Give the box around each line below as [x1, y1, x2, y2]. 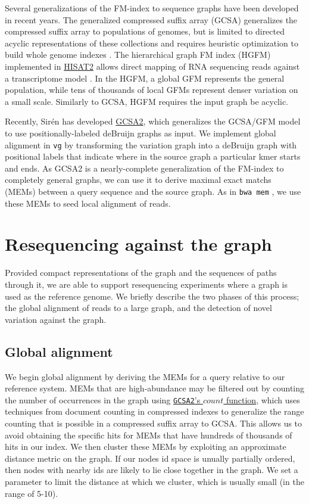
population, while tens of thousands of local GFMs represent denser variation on [5, 83, 298, 96]
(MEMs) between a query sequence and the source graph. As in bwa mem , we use [5, 185, 301, 197]
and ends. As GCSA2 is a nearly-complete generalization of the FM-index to [5, 161, 284, 174]
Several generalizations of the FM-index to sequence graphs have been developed [5, 2, 299, 14]
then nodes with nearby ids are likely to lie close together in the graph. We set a [5, 463, 298, 476]
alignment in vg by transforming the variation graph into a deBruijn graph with [5, 138, 297, 151]
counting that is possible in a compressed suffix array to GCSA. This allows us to [5, 416, 302, 429]
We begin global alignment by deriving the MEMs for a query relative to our [5, 370, 285, 382]
